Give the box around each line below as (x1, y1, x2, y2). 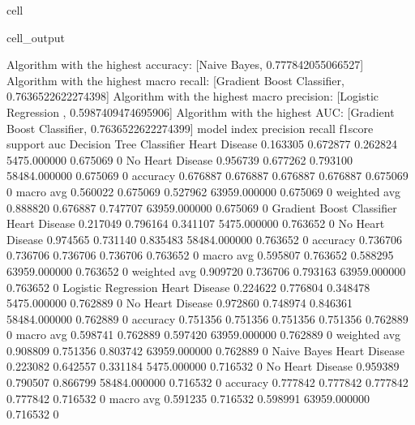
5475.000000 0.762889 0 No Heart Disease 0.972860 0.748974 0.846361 (6, 294, 353, 311)
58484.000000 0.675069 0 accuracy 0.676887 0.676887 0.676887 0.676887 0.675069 (6, 167, 409, 184)
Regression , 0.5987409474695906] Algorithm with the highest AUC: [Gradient (6, 103, 395, 120)
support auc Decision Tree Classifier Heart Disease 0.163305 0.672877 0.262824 (6, 135, 398, 152)
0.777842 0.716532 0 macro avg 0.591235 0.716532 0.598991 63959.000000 (6, 389, 370, 406)
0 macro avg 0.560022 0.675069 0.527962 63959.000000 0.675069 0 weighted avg (6, 182, 401, 200)
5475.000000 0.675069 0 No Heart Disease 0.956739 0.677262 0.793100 (6, 151, 353, 168)
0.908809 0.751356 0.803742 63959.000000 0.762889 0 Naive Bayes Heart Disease (6, 341, 404, 358)
